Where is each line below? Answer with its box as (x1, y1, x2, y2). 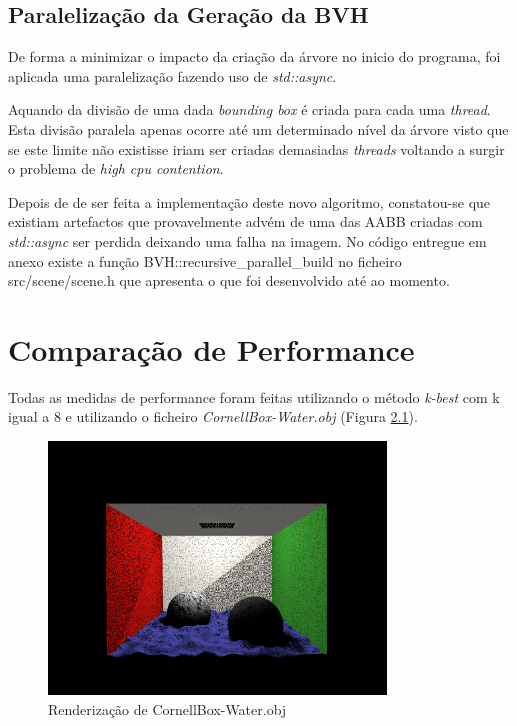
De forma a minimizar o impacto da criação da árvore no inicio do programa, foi (8, 46, 501, 67)
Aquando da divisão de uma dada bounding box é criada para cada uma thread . (8, 99, 491, 120)
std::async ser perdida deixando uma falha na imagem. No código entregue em (8, 230, 487, 251)
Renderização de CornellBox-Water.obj (48, 699, 287, 720)
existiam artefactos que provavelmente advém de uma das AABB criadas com (8, 211, 483, 232)
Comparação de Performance (8, 328, 415, 369)
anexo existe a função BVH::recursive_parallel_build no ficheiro (8, 250, 402, 271)
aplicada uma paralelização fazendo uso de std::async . (8, 65, 337, 86)
